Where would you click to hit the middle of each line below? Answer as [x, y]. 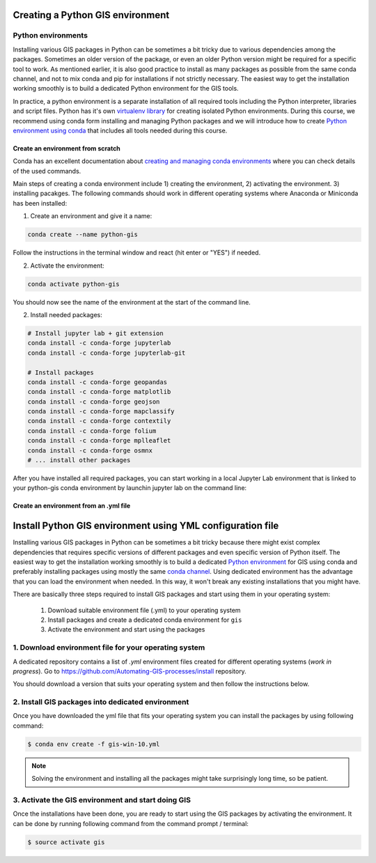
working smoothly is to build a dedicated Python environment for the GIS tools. [126, 89]
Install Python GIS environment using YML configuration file [146, 526]
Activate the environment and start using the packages [126, 629]
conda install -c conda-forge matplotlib [99, 392]
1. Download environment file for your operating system [109, 648]
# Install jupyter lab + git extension [95, 333]
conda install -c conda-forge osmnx [90, 450]
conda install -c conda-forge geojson [94, 402]
